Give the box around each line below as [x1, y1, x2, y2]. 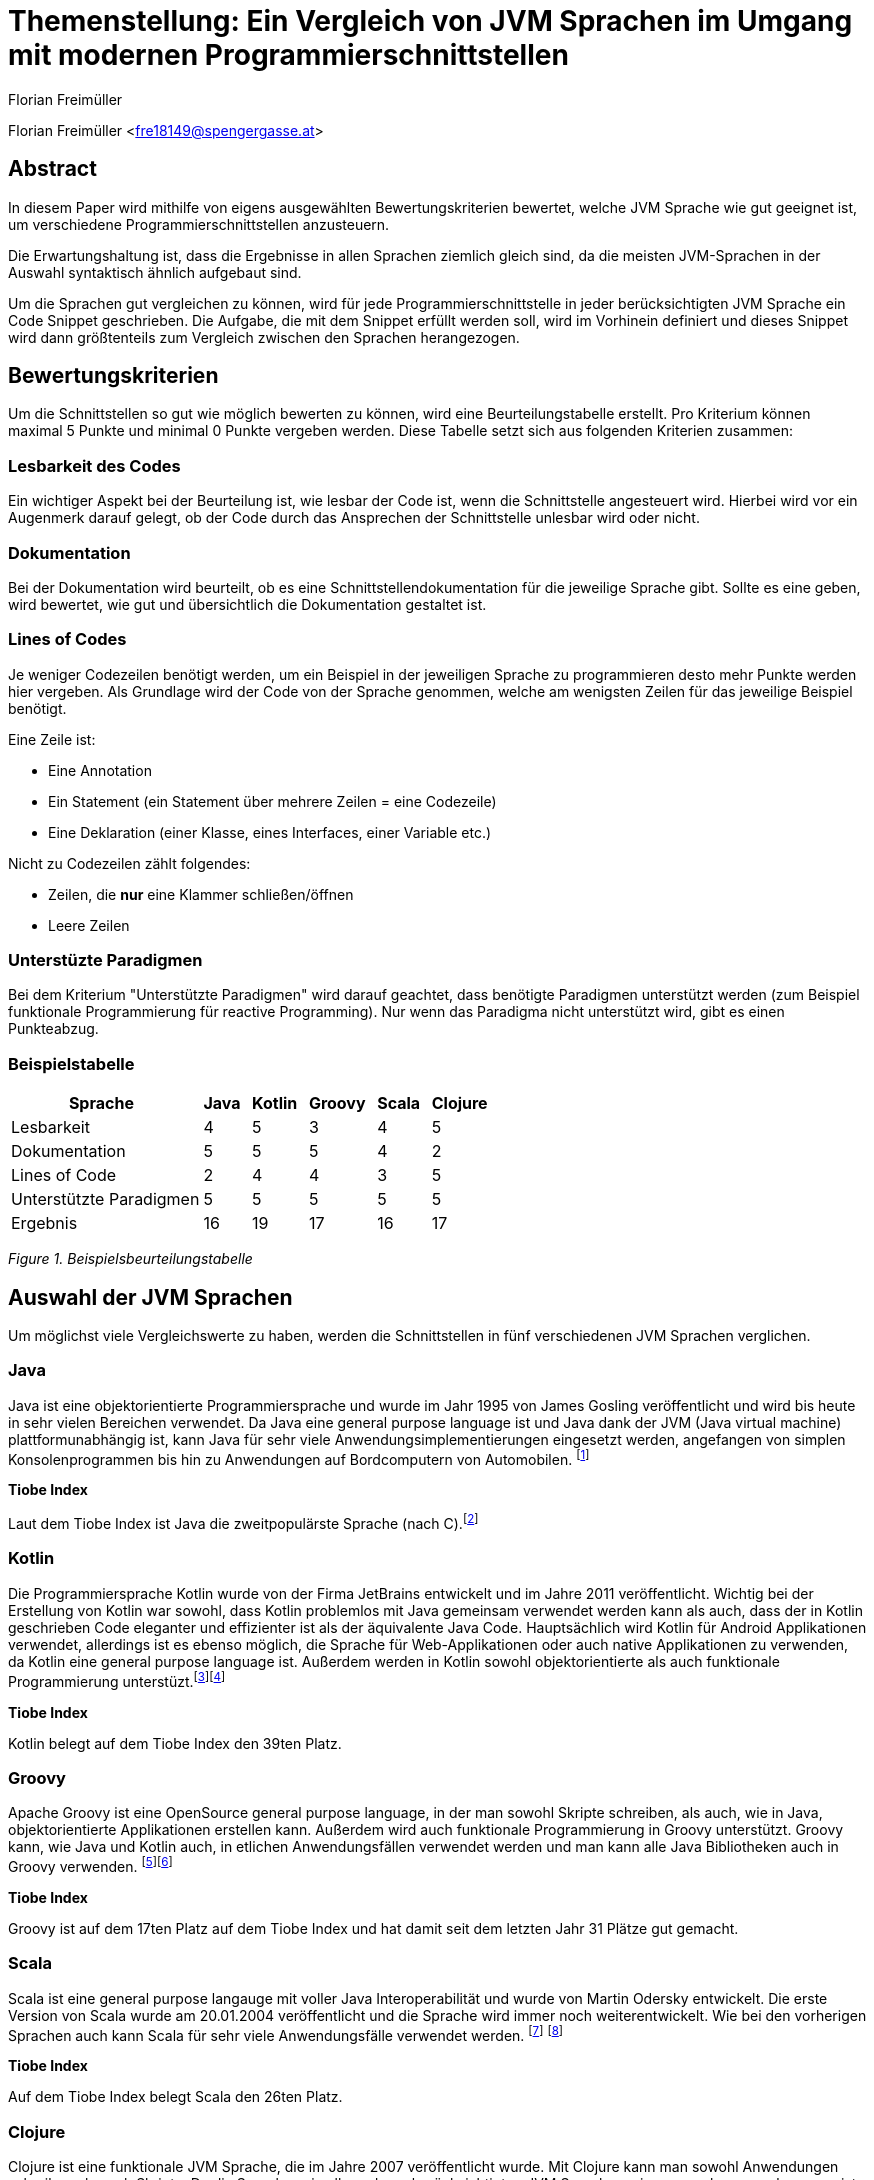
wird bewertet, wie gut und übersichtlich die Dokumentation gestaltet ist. [8, 595, 487, 613]
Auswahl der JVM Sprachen [8, 1284, 293, 1310]
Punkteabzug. [8, 1020, 99, 1038]
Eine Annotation [48, 761, 152, 779]
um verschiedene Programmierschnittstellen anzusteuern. [8, 215, 390, 233]
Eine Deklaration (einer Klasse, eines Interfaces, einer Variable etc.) [48, 823, 492, 841]
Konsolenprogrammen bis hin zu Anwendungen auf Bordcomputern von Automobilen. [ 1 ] [8, 1447, 590, 1468]
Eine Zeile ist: [8, 730, 96, 748]
